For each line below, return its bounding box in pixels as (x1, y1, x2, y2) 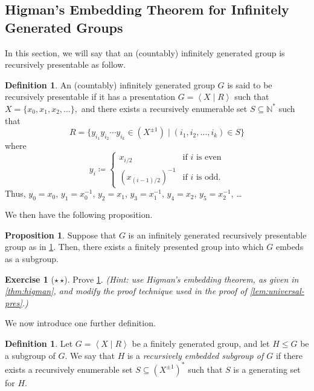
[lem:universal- (249, 284, 304, 297)
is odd (196, 173, 219, 182)
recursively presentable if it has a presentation (5, 90, 176, 103)
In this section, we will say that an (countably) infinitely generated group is (5, 46, 285, 59)
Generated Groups (5, 18, 123, 36)
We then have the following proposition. (5, 208, 153, 221)
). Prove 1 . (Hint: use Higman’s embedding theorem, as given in (64, 272, 299, 285)
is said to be (227, 78, 272, 91)
